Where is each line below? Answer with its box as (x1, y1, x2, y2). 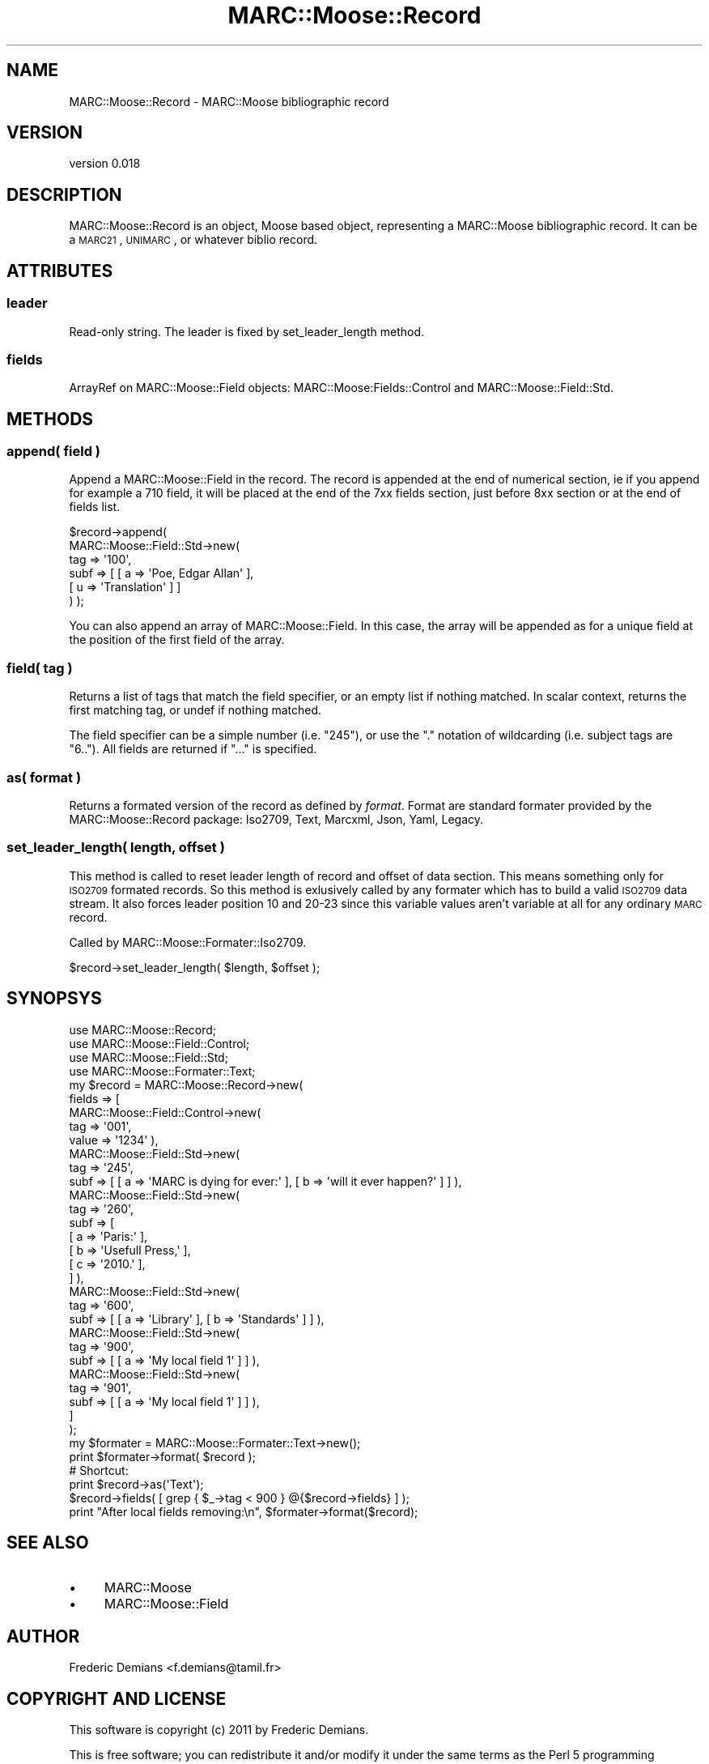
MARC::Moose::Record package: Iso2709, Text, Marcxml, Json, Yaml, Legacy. (69, 812, 484, 826)
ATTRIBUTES (6, 260, 113, 281)
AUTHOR (6, 1626, 80, 1647)
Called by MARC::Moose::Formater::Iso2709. (69, 935, 307, 949)
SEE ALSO (6, 1532, 89, 1553)
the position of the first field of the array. (69, 633, 285, 647)
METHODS (6, 408, 94, 429)
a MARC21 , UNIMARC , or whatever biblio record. (69, 232, 318, 247)
